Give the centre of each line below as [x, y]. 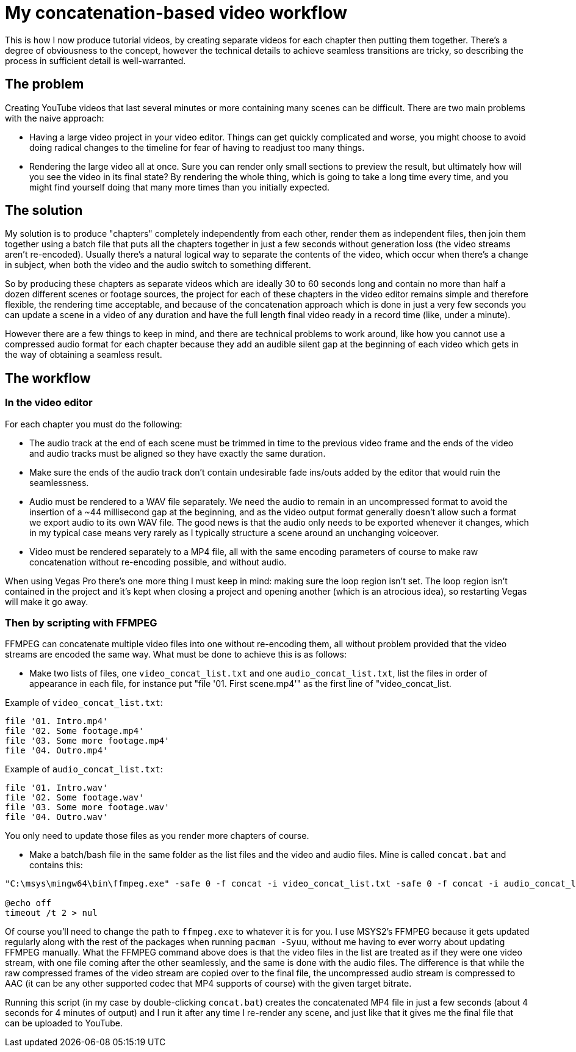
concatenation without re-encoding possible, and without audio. [158, 562]
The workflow [48, 378]
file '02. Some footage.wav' [74, 798]
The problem [45, 84]
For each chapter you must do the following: [94, 424]
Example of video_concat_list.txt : [84, 703]
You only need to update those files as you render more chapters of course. [157, 836]
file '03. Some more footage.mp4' [87, 741]
